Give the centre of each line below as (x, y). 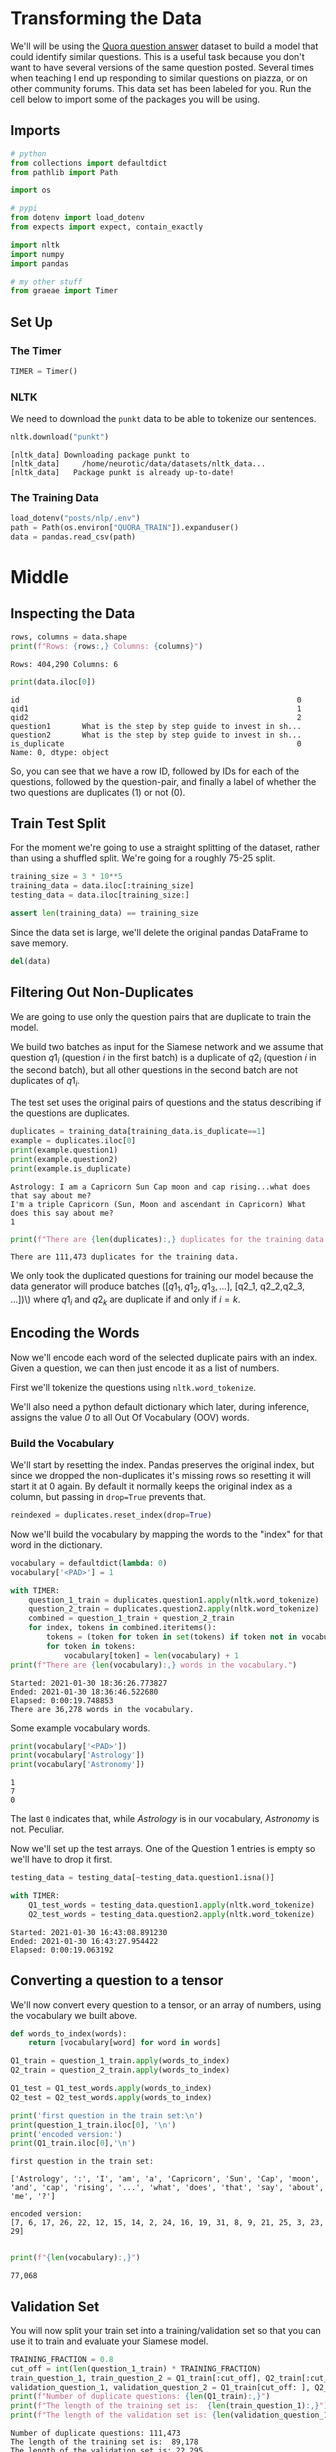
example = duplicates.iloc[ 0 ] (73, 1141)
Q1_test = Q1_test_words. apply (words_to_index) (111, 2088)
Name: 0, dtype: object (60, 752)
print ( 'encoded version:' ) (66, 2134)
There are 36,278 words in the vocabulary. (102, 1709)
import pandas (40, 263)
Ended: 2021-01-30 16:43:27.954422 (84, 1941)
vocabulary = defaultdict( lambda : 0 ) (89, 1563)
